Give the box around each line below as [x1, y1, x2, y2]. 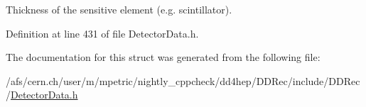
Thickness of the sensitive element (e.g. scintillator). [6, 2, 232, 16]
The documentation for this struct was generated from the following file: [6, 50, 321, 64]
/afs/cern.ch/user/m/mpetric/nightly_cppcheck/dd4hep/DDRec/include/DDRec [6, 73, 360, 88]
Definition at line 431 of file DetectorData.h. [6, 26, 199, 40]
